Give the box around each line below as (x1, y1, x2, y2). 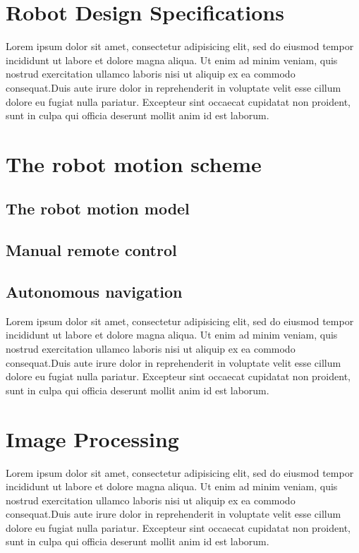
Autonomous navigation (6, 281, 183, 303)
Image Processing (6, 424, 179, 453)
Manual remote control (6, 239, 177, 261)
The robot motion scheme (6, 149, 262, 178)
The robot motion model (6, 197, 190, 219)
